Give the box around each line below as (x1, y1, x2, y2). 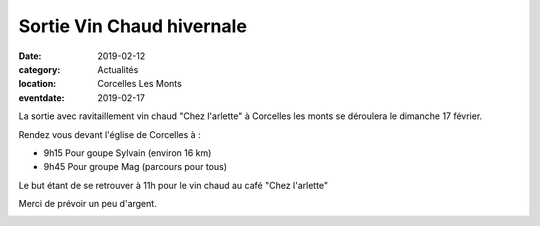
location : (18, 78, 57, 90)
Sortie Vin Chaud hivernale (18, 15, 247, 37)
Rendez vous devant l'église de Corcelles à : (18, 128, 201, 140)
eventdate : (18, 91, 65, 104)
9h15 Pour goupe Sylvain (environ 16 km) (43, 146, 212, 159)
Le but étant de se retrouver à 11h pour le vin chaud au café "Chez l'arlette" (18, 179, 329, 191)
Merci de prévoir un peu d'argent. (18, 198, 157, 210)
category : (18, 63, 61, 75)
